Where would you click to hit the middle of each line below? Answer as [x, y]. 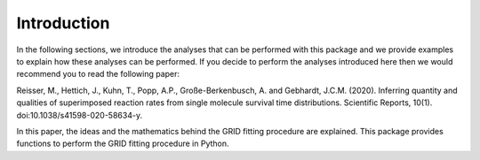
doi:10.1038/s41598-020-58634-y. [79, 115]
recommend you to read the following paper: [98, 74]
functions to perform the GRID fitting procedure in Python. [123, 144]
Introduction [63, 23]
